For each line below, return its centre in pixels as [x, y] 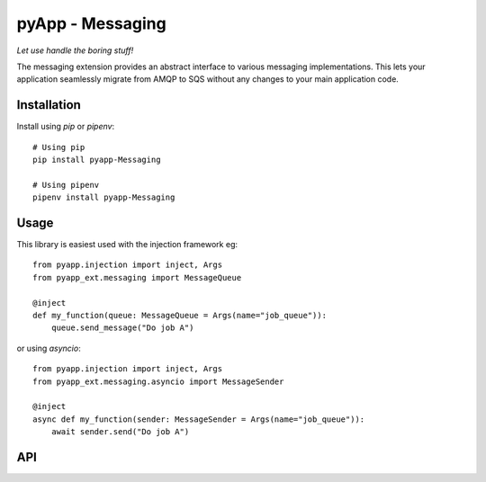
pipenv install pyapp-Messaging [104, 197]
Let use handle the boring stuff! [75, 50]
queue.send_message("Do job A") [122, 328]
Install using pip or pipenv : [66, 127]
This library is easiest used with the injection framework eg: [127, 245]
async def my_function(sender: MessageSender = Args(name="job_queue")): [199, 419]
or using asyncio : [49, 348]
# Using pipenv [66, 185]
